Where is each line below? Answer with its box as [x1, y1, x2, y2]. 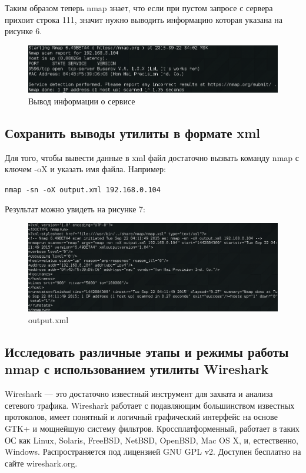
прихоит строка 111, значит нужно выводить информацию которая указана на [5, 13, 282, 25]
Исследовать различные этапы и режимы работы [5, 343, 289, 361]
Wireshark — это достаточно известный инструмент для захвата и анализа [5, 387, 273, 400]
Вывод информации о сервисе [28, 95, 135, 107]
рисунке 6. [5, 25, 42, 37]
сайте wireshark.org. [5, 456, 78, 469]
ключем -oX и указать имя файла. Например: [5, 163, 166, 175]
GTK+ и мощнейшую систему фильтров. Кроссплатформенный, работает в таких [5, 422, 300, 435]
